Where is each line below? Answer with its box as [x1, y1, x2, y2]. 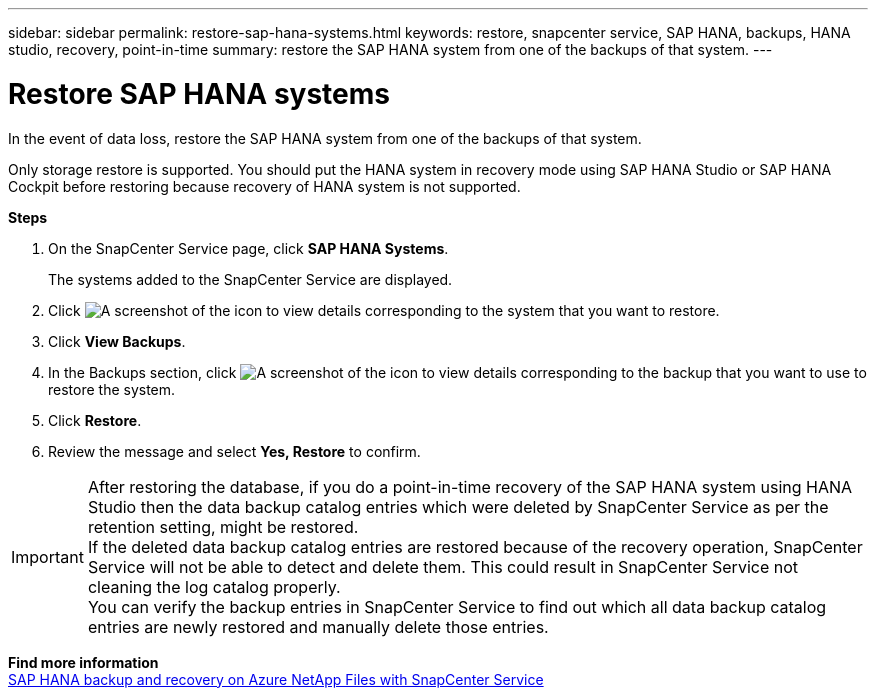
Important [11, 546, 84, 567]
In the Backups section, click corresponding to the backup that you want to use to [48, 363, 867, 381]
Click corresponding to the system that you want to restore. [48, 301, 720, 319]
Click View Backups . [48, 332, 186, 350]
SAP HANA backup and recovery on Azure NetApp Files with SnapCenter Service [8, 670, 544, 688]
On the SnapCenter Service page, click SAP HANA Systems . [48, 239, 449, 257]
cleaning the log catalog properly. [87, 576, 341, 597]
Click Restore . [48, 411, 142, 429]
